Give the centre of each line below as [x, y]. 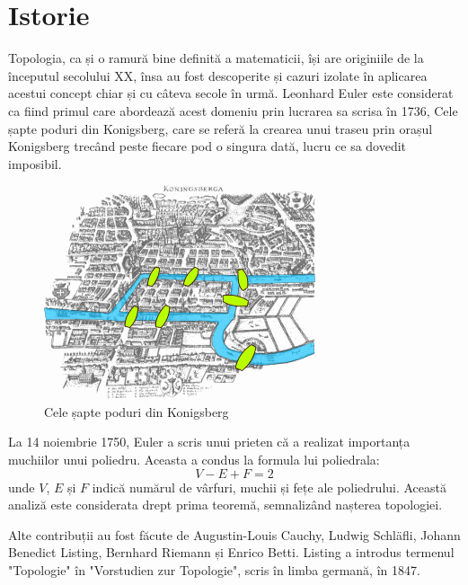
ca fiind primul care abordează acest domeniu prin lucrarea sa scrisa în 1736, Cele [233, 110]
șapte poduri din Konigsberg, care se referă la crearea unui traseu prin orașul [221, 128]
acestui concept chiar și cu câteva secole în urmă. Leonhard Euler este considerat [231, 93]
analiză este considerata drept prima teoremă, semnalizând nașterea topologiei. [225, 505]
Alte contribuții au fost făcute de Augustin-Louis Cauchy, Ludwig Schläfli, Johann [234, 534]
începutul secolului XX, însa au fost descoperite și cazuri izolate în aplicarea [218, 75]
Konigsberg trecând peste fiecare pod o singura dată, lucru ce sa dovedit [208, 146]
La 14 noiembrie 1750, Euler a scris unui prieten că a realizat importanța [209, 442]
